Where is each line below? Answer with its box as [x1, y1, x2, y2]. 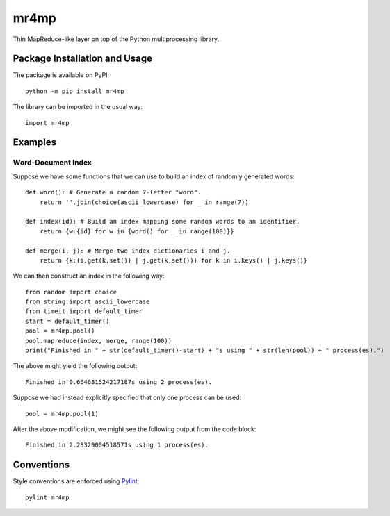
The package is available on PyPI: [13, 71, 110, 79]
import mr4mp [25, 119, 70, 126]
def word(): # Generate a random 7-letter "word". [25, 188, 202, 197]
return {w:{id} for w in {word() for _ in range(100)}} [39, 227, 234, 235]
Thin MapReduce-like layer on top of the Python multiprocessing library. [13, 35, 220, 43]
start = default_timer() [25, 317, 110, 325]
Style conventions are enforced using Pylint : [13, 477, 140, 485]
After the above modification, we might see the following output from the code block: [13, 424, 257, 433]
